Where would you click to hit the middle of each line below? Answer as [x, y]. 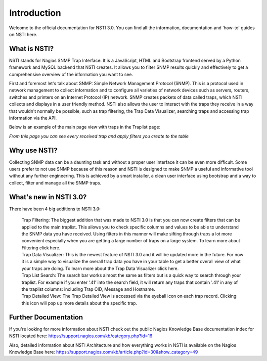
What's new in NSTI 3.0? [48, 197]
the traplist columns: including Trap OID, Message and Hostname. [88, 289]
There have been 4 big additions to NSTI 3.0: [55, 209]
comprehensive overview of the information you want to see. [71, 74]
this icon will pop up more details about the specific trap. [79, 303]
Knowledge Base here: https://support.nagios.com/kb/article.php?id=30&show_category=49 [104, 352]
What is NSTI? [31, 49]
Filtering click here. [41, 248]
